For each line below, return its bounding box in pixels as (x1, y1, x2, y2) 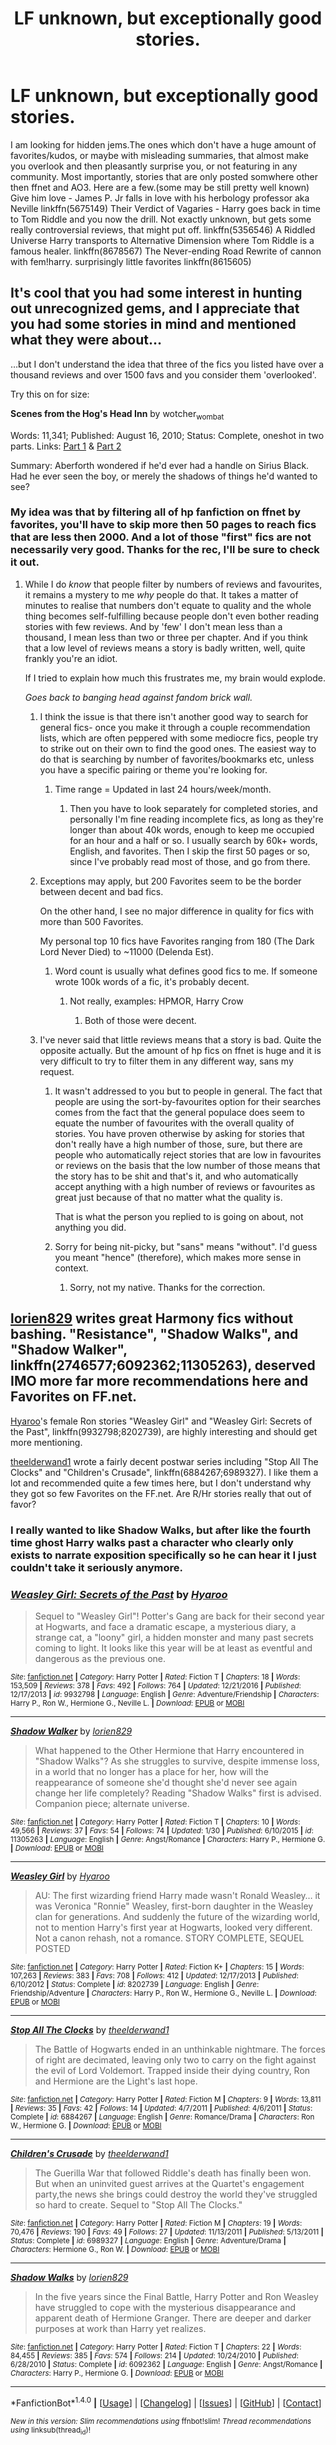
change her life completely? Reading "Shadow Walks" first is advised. (34, 1787, 322, 1799)
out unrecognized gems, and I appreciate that (10, 300, 300, 317)
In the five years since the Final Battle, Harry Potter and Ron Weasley (34, 2290, 319, 2302)
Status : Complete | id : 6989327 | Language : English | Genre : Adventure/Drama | (10, 2235, 287, 2246)
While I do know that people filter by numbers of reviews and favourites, (24, 578, 323, 590)
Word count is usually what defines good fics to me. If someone (54, 965, 318, 977)
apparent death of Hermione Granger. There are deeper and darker (34, 2312, 312, 2324)
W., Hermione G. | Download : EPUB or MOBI (10, 2120, 162, 2131)
